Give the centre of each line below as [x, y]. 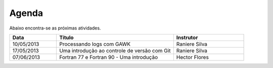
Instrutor [187, 37]
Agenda [26, 13]
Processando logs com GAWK [95, 44]
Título [66, 37]
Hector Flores [193, 57]
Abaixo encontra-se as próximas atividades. [55, 28]
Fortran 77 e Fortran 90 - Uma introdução [108, 57]
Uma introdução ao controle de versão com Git [115, 50]
